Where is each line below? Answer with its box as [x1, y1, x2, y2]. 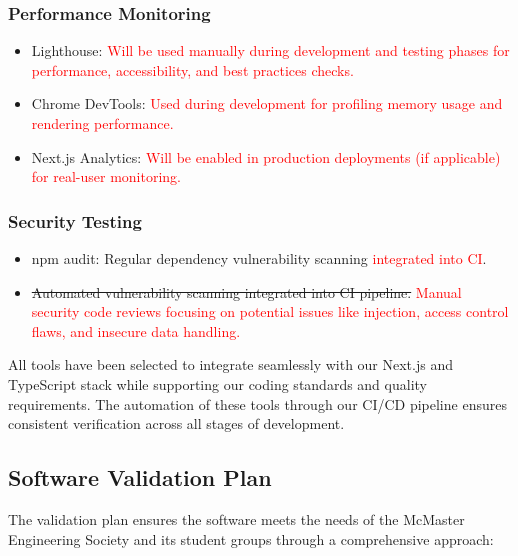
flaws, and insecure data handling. [31, 320, 241, 341]
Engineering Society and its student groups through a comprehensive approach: [8, 528, 494, 549]
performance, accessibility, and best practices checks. [31, 59, 354, 80]
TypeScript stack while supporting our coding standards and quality [8, 373, 427, 394]
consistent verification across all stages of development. [8, 413, 345, 434]
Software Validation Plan [8, 462, 272, 493]
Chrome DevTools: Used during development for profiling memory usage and [31, 93, 503, 114]
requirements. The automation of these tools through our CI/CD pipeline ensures [8, 393, 507, 414]
